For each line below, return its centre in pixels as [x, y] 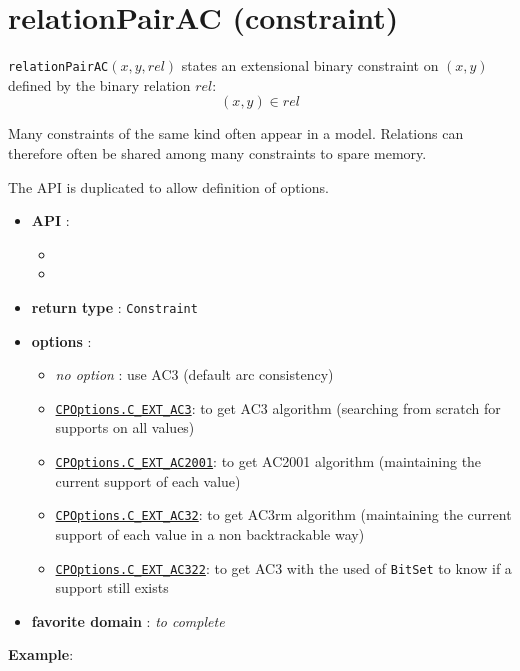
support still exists [112, 587]
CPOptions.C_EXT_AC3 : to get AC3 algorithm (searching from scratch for [278, 407]
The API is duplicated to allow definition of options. [168, 186]
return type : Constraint [114, 306]
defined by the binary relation [99, 84]
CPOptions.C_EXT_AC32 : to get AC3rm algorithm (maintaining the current [283, 514]
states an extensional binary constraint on [310, 65]
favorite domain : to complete [128, 620]
